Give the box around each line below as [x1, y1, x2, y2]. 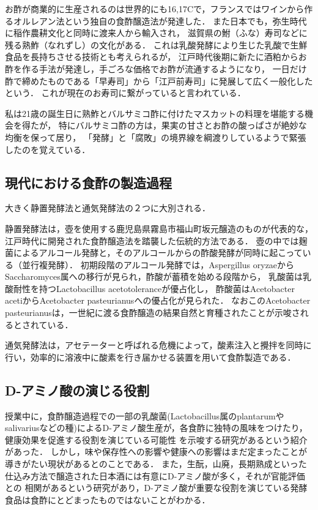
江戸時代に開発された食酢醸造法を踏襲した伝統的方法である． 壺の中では [5, 234, 299, 247]
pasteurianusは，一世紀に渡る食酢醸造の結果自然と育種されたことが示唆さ [5, 306, 300, 319]
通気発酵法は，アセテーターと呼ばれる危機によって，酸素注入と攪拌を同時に [5, 339, 312, 351]
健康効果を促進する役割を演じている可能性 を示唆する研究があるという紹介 [5, 433, 308, 446]
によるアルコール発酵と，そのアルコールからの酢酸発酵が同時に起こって [13, 246, 303, 259]
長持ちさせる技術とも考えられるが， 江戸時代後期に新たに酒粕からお [30, 50, 307, 63]
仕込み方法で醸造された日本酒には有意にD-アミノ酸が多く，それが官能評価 [5, 469, 305, 482]
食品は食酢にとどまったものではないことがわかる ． [5, 493, 210, 506]
